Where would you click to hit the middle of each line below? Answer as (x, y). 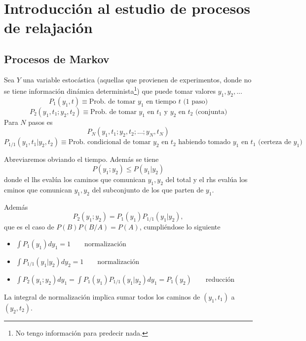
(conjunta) (211, 112)
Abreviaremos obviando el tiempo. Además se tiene (81, 159)
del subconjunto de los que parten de (148, 189)
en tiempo (161, 101)
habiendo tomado (205, 142)
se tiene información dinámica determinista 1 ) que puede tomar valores (110, 90)
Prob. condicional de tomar (110, 142)
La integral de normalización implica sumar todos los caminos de (102, 296)
